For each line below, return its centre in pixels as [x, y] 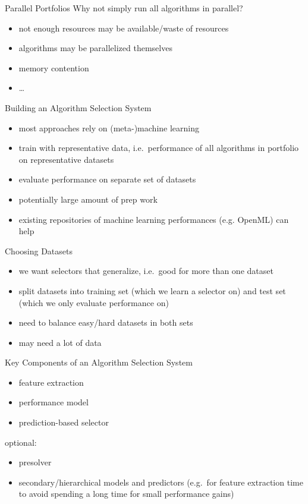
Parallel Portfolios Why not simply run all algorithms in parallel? [124, 8]
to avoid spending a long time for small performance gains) [126, 494]
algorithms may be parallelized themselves [95, 48]
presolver [35, 462]
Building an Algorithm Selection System [78, 107]
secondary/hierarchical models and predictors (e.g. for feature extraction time [161, 482]
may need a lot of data [60, 342]
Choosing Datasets [39, 251]
